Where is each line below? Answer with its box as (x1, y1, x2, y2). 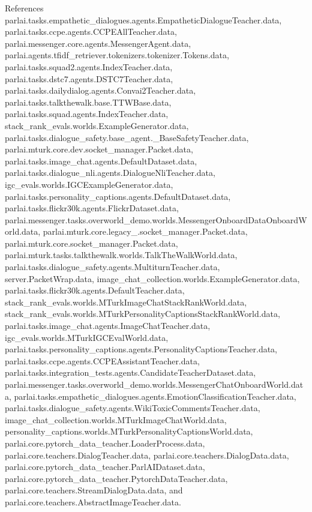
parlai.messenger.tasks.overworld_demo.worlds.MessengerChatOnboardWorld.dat (5, 378, 304, 390)
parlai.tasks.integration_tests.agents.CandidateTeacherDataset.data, (5, 366, 256, 379)
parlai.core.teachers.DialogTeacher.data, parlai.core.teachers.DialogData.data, (5, 448, 289, 461)
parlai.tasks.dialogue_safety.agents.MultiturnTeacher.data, (5, 261, 220, 273)
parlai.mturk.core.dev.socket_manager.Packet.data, (5, 143, 193, 155)
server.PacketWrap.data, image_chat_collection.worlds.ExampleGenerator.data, (5, 272, 300, 285)
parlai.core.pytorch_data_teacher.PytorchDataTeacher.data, (5, 472, 228, 484)
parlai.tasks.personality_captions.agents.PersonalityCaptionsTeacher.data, (5, 343, 278, 355)
